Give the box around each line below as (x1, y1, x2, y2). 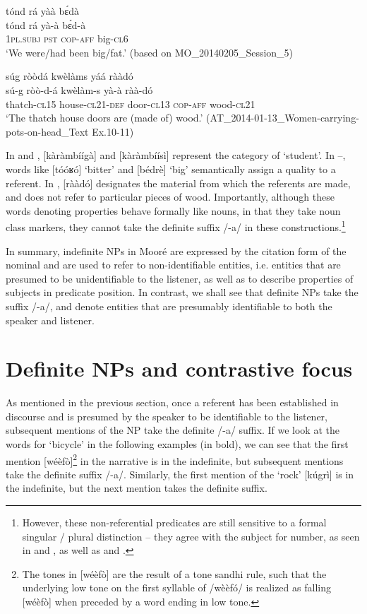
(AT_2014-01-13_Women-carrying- (206, 110, 359, 125)
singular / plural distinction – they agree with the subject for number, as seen (22, 529, 360, 543)
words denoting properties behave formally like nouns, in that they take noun (6, 203, 341, 218)
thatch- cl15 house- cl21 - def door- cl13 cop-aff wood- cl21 (6, 96, 255, 111)
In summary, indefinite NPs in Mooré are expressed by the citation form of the (6, 243, 347, 258)
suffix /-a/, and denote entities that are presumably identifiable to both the (6, 298, 332, 313)
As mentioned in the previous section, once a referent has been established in (6, 395, 339, 410)
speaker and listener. (6, 312, 95, 327)
